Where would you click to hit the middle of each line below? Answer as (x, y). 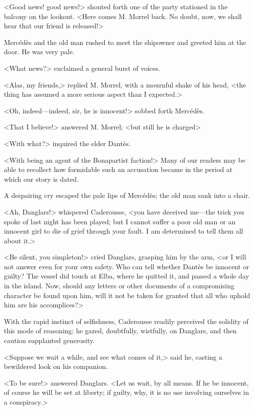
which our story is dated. (41, 179)
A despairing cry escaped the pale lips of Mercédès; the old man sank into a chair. (127, 195)
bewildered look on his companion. (56, 366)
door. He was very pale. (39, 52)
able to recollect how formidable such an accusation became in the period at (118, 169)
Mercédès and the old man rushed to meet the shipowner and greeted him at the (125, 42)
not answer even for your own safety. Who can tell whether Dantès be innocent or (127, 266)
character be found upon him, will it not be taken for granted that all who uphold (127, 295)
